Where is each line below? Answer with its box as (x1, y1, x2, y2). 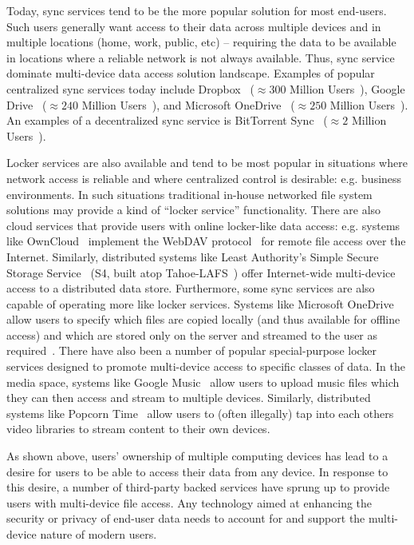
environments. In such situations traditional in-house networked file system (6, 185, 373, 202)
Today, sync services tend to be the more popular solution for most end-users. (6, 2, 387, 18)
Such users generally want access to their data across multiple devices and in (6, 18, 381, 34)
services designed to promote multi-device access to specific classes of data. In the (6, 358, 405, 375)
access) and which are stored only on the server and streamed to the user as (6, 326, 378, 343)
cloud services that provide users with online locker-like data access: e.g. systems (6, 217, 400, 233)
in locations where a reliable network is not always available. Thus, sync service (6, 49, 395, 66)
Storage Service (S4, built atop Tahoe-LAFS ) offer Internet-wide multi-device (6, 264, 396, 280)
